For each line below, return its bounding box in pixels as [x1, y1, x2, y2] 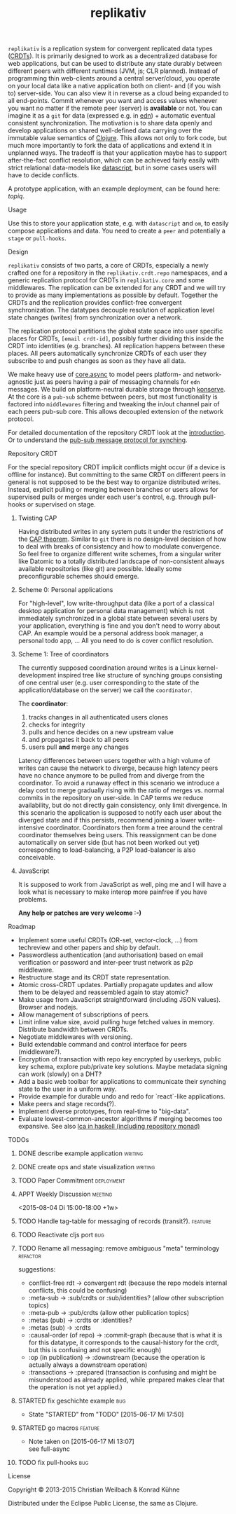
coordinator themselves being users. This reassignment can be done [18, 831, 217, 839]
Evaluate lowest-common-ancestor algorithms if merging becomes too [18, 1115, 223, 1123]
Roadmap [8, 923, 36, 931]
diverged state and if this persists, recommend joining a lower [18, 816, 197, 825]
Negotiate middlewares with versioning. [18, 1033, 133, 1041]
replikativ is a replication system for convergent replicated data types [8, 44, 213, 53]
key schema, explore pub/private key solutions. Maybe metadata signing [18, 1063, 228, 1071]
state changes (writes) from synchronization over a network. [8, 313, 183, 322]
